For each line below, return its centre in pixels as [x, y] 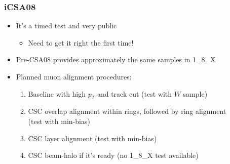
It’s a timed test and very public [66, 26]
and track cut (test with [135, 93]
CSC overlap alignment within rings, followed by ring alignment [127, 111]
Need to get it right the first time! [81, 42]
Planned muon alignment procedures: [74, 76]
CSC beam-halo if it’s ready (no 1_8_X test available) [113, 155]
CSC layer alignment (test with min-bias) [92, 138]
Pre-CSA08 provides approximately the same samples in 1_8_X [116, 59]
